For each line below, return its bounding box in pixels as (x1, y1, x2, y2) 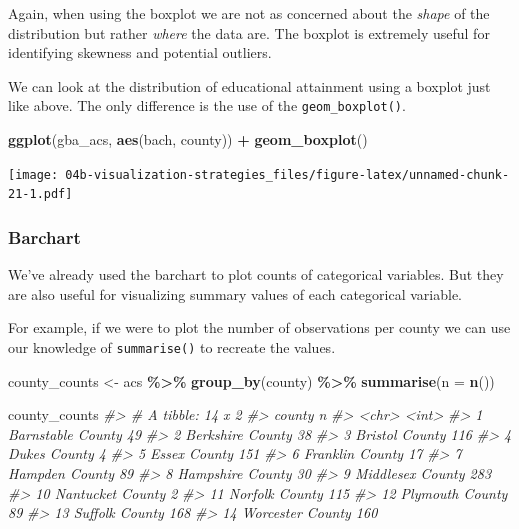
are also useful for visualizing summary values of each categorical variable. (8, 283, 463, 304)
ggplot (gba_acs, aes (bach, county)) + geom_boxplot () (8, 129, 368, 150)
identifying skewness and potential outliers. (8, 42, 272, 63)
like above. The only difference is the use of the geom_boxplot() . (8, 95, 406, 116)
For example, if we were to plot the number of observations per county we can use (8, 317, 511, 338)
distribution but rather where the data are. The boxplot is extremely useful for (8, 22, 490, 43)
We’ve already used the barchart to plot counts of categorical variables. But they (8, 264, 504, 285)
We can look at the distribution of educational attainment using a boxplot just (8, 75, 491, 96)
